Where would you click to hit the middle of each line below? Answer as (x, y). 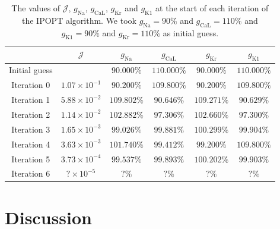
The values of (36, 8)
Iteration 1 (31, 100)
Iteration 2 (31, 114)
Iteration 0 (31, 85)
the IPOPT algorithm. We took (79, 20)
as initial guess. (191, 32)
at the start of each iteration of (212, 8)
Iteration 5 (31, 159)
